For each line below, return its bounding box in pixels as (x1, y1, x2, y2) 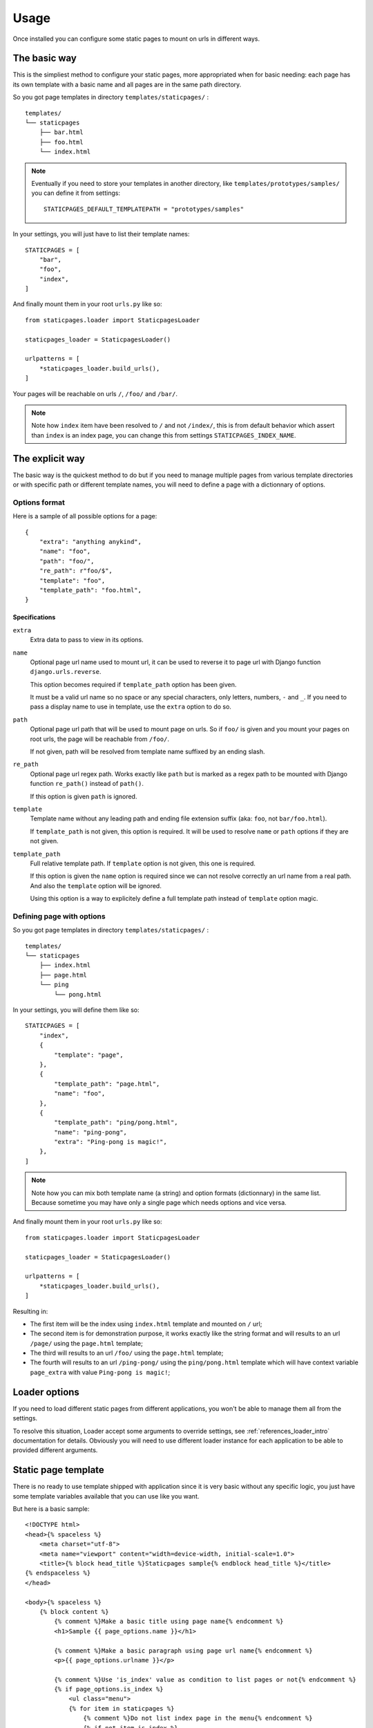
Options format (12, 498, 65, 507)
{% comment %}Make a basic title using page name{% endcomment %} (54, 1617, 284, 1626)
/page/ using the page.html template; (30, 1339, 143, 1347)
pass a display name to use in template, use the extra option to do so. (30, 702, 231, 711)
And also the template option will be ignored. (30, 881, 162, 890)
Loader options (12, 1386, 79, 1398)
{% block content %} (39, 1608, 109, 1615)
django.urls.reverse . (30, 668, 102, 676)
